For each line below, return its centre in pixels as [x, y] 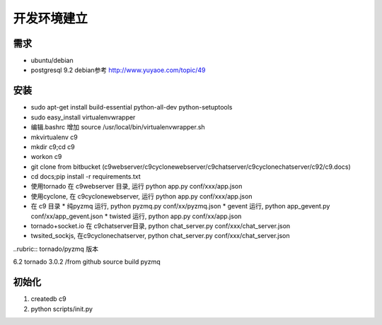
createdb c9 [48, 299]
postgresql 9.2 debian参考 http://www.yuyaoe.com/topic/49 [118, 70]
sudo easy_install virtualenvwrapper [83, 117]
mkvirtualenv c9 [54, 137]
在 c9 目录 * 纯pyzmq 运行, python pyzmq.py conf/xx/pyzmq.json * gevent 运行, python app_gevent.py [180, 206]
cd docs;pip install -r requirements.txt [86, 177]
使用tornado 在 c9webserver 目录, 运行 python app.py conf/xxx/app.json [137, 187]
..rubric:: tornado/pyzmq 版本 [56, 249]
